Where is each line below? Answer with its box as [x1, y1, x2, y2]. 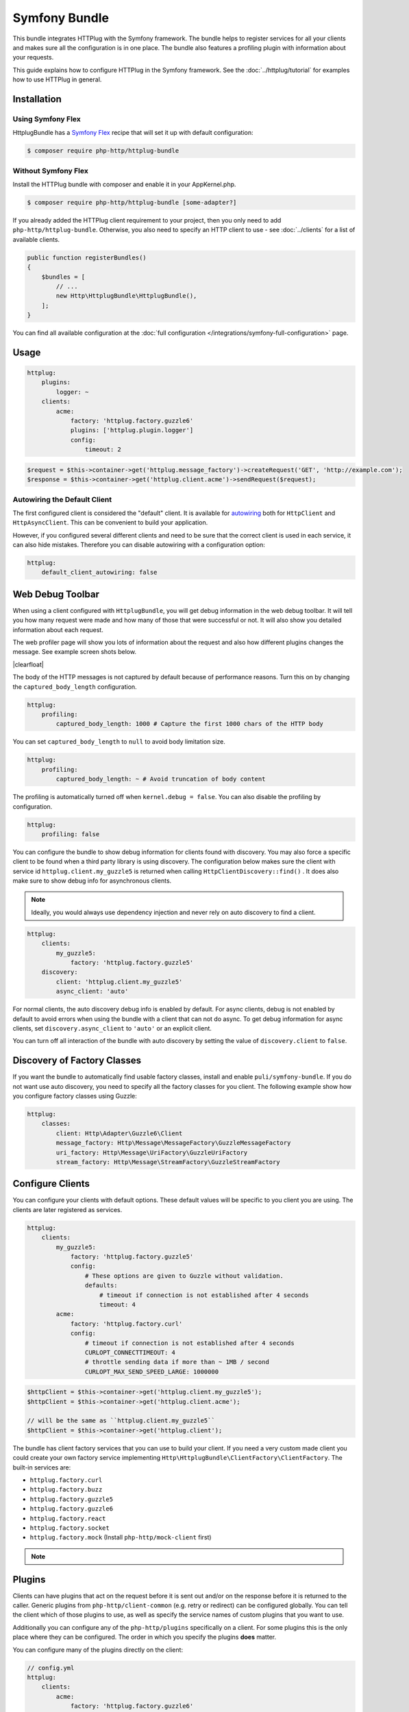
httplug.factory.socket [29, 1524, 110, 1532]
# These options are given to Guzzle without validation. [84, 1272, 284, 1280]
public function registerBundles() [27, 253, 147, 262]
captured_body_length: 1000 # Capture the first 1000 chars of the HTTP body [55, 720, 323, 728]
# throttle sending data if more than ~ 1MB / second [84, 1358, 270, 1366]
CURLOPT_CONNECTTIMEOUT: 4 [84, 1348, 176, 1356]
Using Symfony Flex [12, 114, 82, 123]
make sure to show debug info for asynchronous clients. [12, 877, 172, 885]
